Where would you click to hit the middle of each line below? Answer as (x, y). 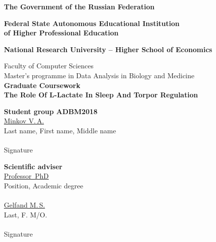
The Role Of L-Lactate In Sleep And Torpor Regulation (101, 95)
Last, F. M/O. (26, 214)
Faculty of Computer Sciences (49, 66)
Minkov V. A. (24, 121)
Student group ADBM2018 (51, 111)
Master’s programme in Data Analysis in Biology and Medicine (99, 75)
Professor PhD (27, 176)
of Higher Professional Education (61, 33)
